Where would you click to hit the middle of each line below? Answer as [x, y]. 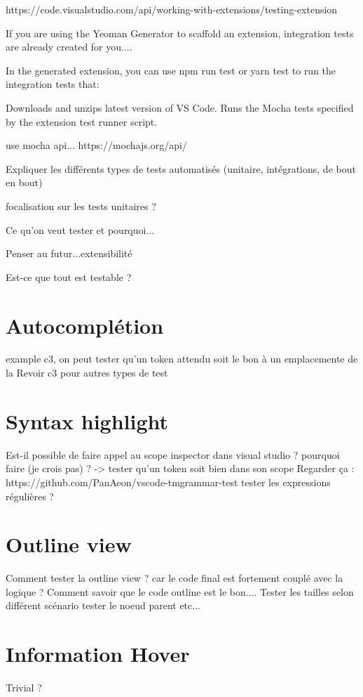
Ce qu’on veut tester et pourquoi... [80, 229]
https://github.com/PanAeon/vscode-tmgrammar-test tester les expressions [168, 482]
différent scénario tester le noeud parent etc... [103, 605]
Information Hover [98, 654]
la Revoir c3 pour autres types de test [87, 373]
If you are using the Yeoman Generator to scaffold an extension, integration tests [180, 33]
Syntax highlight [87, 421]
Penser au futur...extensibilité [69, 253]
